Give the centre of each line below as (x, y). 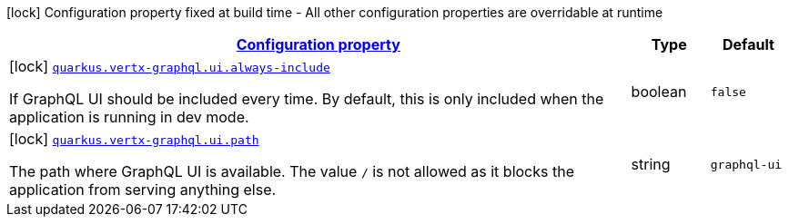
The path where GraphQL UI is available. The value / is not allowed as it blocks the (292, 171)
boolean (659, 92)
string (651, 164)
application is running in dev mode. (129, 117)
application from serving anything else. (143, 190)
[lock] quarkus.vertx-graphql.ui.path (134, 139)
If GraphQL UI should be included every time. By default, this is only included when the (307, 99)
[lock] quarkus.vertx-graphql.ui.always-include (170, 66)
